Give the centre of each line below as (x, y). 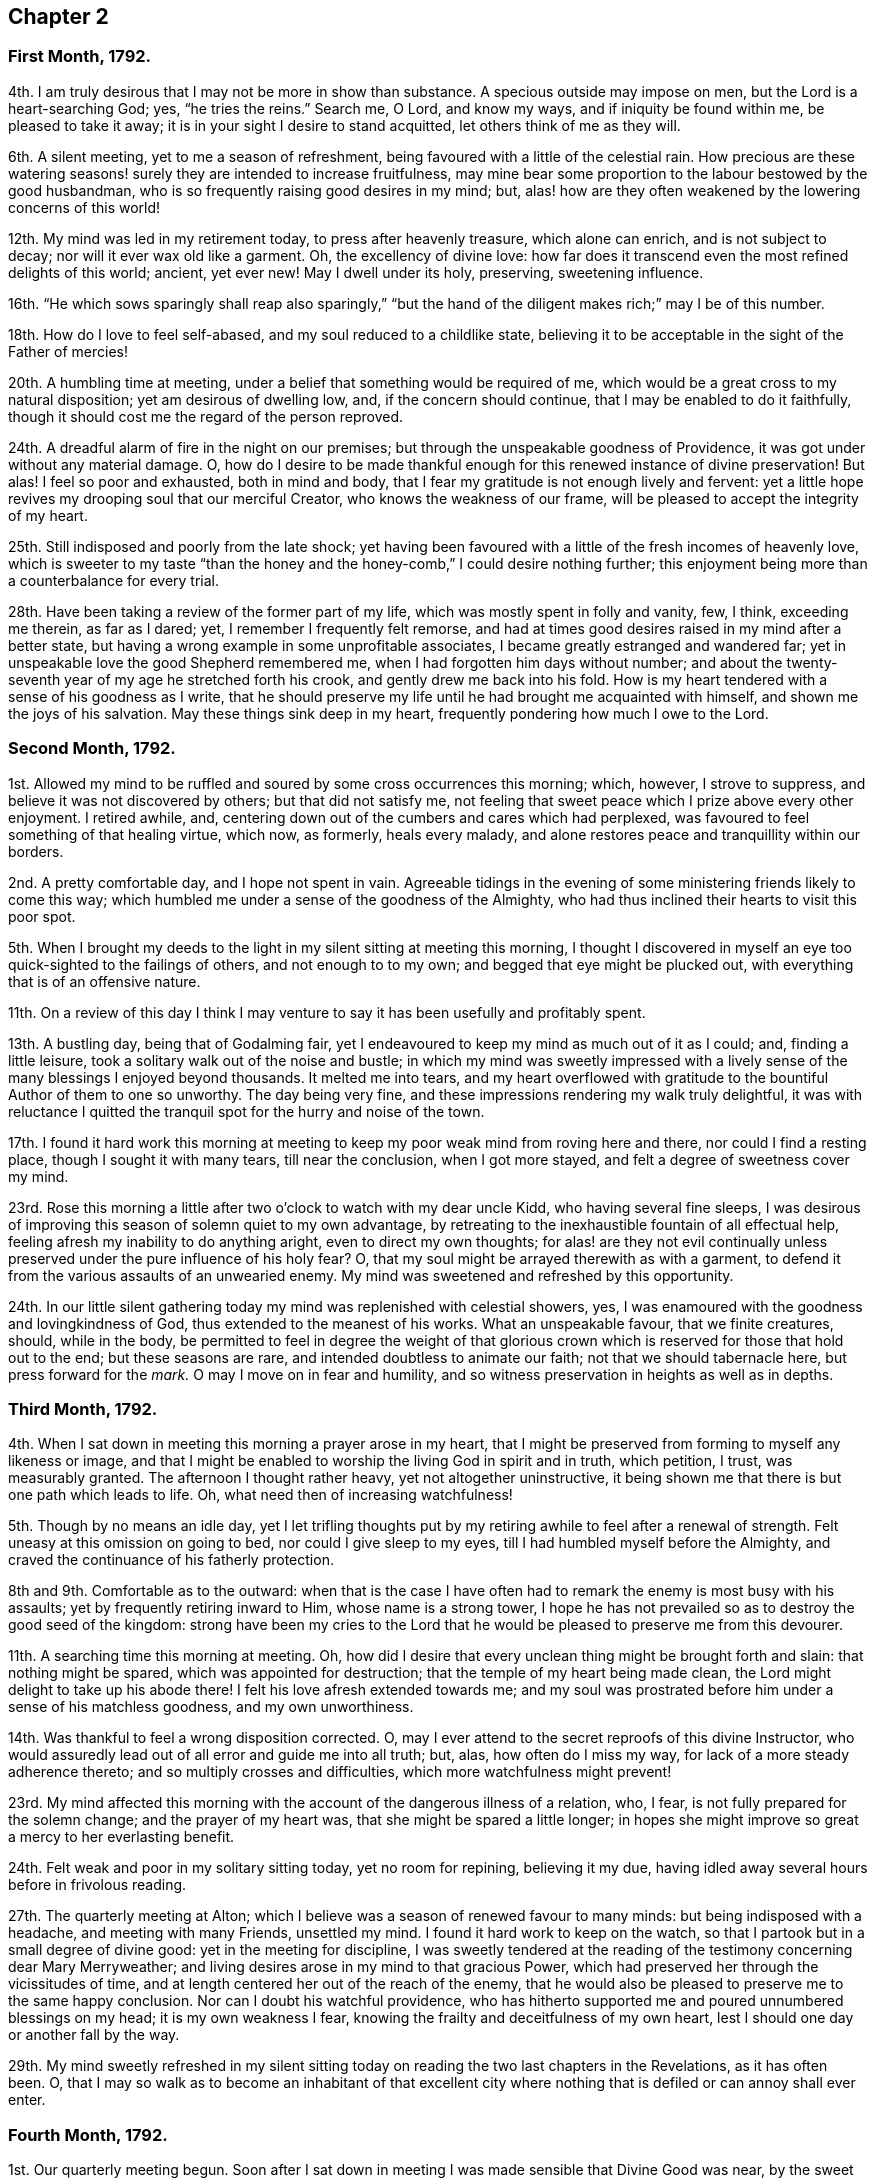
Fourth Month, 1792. (88, 2134)
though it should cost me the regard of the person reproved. (206, 416)
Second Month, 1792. (92, 748)
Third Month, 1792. (83, 1408)
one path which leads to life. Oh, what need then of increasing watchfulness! (260, 1495)
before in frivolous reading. (97, 1885)
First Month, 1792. (80, 56)
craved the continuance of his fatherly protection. (171, 1560)
